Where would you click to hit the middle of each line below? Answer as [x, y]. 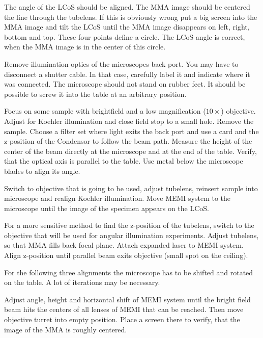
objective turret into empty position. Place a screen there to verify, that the [122, 319]
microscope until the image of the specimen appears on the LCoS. [107, 208]
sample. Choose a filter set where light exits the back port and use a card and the [131, 131]
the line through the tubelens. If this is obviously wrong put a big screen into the [131, 17]
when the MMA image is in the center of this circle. [85, 47]
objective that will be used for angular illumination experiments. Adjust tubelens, [131, 235]
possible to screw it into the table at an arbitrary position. [95, 94]
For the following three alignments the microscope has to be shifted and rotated [129, 272]
